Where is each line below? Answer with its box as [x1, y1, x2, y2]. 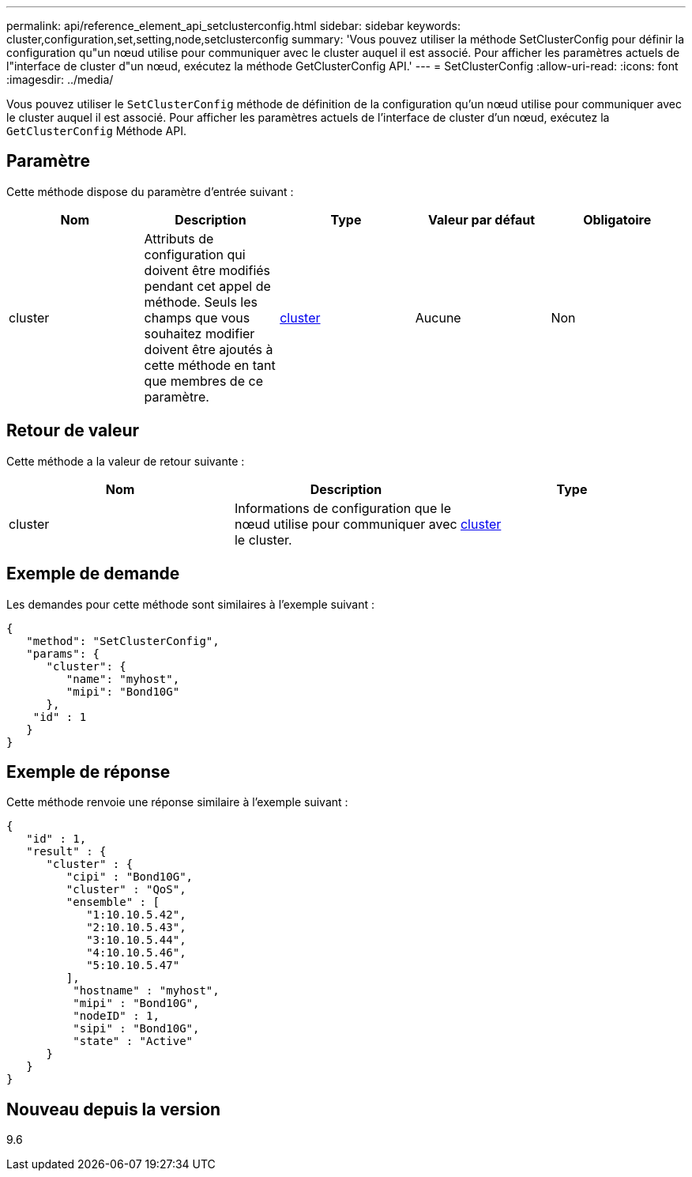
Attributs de [144, 230, 214, 247]
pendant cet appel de [144, 277, 271, 294]
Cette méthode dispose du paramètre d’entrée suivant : [6, 184, 294, 198]
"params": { [26, 647, 100, 660]
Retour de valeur [6, 421, 140, 441]
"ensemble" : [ [66, 896, 160, 909]
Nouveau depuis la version [6, 1099, 221, 1119]
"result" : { [26, 845, 107, 858]
